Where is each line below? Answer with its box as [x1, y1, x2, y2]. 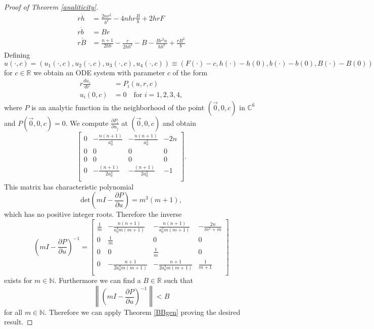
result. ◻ [4, 316, 33, 327]
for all [4, 306, 23, 317]
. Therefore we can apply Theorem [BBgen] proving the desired [44, 306, 241, 317]
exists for [4, 274, 32, 285]
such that [164, 274, 193, 285]
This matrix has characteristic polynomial [4, 181, 134, 192]
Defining [4, 49, 30, 60]
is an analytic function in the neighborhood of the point [31, 102, 205, 112]
